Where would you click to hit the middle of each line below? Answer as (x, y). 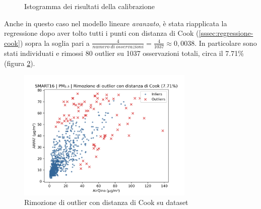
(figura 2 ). (20, 63)
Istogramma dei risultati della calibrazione (89, 6)
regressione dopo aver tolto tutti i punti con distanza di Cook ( (102, 33)
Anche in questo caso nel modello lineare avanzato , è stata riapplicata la (116, 23)
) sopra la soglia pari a (55, 43)
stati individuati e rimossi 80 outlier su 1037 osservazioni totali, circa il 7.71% (124, 53)
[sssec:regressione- (226, 33)
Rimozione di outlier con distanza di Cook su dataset (106, 202)
